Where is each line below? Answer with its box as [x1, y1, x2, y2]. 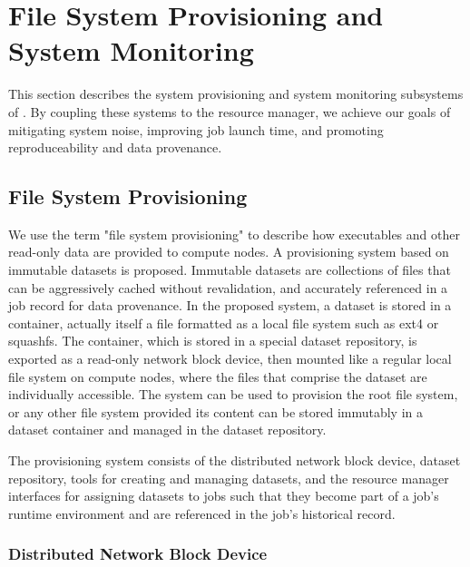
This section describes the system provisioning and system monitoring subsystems [8, 84, 464, 103]
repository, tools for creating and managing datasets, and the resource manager [8, 468, 449, 487]
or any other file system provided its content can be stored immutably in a [8, 402, 424, 421]
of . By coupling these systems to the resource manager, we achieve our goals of [8, 102, 451, 121]
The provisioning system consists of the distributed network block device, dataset [8, 451, 461, 470]
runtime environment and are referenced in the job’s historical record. [8, 503, 396, 523]
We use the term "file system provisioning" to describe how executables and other [8, 224, 460, 243]
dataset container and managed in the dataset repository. [8, 420, 327, 439]
